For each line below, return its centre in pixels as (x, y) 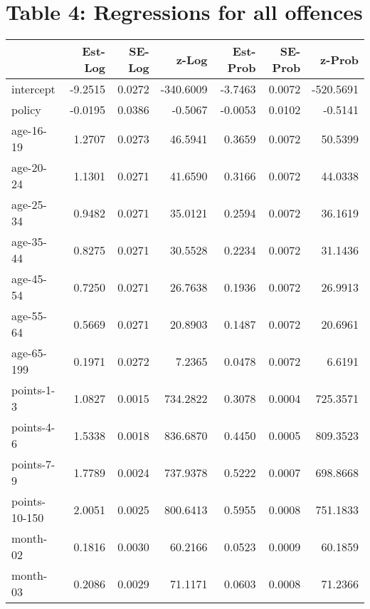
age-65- (29, 353)
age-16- (29, 130)
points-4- (33, 427)
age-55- (29, 316)
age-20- (29, 168)
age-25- (29, 205)
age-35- (29, 242)
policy (26, 110)
